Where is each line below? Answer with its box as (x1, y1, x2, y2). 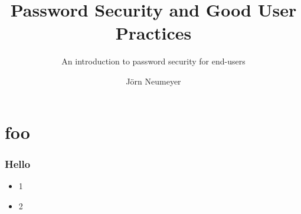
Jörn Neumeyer (126, 74, 181, 87)
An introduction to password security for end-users (61, 55, 246, 67)
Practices (115, 21, 192, 45)
